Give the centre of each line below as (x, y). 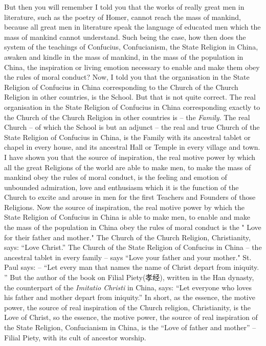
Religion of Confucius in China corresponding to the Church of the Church (121, 87)
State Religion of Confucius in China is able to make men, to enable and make (127, 217)
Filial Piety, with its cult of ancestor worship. (75, 337)
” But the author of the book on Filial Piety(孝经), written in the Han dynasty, (129, 277)
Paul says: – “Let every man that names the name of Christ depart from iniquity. (132, 267)
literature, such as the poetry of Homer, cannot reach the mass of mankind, (123, 17)
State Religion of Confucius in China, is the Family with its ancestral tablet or (127, 137)
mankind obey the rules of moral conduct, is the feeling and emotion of (116, 177)
